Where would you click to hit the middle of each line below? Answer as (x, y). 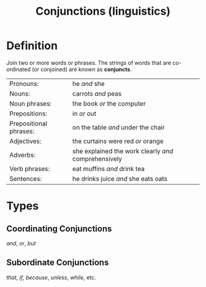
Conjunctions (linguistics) (103, 11)
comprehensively (97, 159)
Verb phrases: (30, 169)
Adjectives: (25, 141)
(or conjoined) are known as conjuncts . (82, 69)
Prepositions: (28, 113)
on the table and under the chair (119, 127)
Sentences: (26, 178)
